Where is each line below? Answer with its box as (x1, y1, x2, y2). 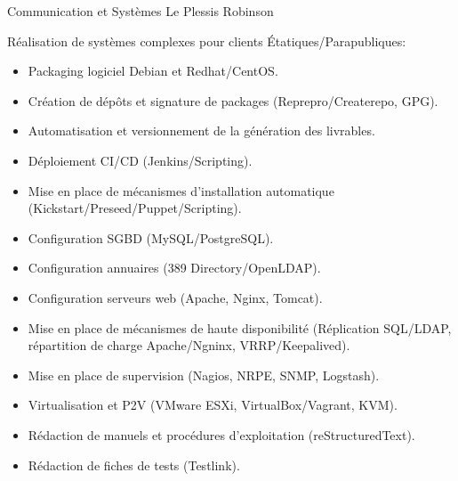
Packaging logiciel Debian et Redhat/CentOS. (28, 61, 278, 80)
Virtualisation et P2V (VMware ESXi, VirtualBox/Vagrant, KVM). (28, 395, 398, 414)
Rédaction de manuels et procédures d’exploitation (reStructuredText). (28, 425, 415, 444)
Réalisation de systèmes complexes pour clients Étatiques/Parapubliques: (7, 31, 406, 50)
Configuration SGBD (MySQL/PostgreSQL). (28, 228, 274, 247)
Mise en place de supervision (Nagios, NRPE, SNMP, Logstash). (28, 365, 380, 384)
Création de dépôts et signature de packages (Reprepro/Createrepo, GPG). (28, 91, 438, 110)
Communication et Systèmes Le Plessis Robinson (7, 2, 274, 20)
